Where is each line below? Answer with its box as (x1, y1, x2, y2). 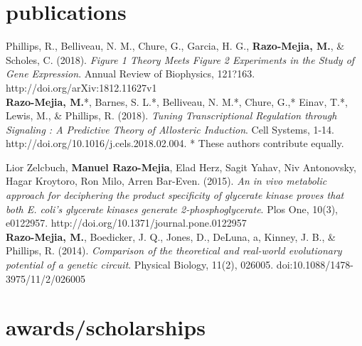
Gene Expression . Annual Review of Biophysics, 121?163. (6, 66, 255, 81)
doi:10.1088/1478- (276, 257, 353, 272)
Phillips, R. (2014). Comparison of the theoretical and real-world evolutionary (6, 243, 342, 258)
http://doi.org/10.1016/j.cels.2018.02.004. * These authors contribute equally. (6, 136, 344, 151)
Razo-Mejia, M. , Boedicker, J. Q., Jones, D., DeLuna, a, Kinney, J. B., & (6, 229, 336, 244)
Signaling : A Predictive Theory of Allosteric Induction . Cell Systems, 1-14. (6, 121, 335, 136)
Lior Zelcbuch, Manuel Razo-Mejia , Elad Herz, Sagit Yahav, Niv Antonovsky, (6, 159, 356, 174)
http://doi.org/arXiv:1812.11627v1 (6, 80, 157, 94)
